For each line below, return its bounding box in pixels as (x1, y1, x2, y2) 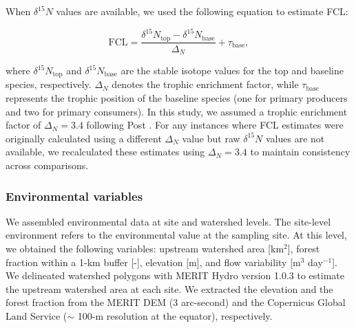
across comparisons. (6, 158, 89, 173)
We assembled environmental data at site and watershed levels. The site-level (6, 214, 331, 228)
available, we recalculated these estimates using (6, 144, 205, 159)
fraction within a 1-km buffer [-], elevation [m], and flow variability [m (6, 254, 301, 269)
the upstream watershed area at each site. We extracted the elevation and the (6, 281, 333, 296)
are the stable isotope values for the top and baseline (121, 63, 344, 78)
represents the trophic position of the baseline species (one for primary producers (6, 91, 348, 105)
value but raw (182, 131, 240, 145)
